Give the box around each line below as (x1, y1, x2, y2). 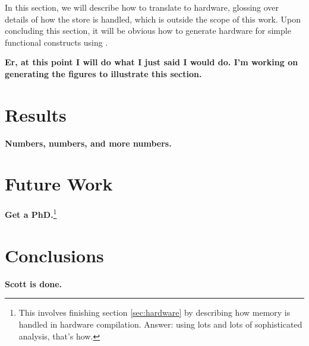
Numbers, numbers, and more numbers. (5, 137, 172, 149)
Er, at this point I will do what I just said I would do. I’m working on (5, 56, 298, 68)
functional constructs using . (5, 36, 108, 48)
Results (5, 102, 67, 126)
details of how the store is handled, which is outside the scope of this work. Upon (5, 12, 301, 25)
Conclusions (5, 243, 104, 267)
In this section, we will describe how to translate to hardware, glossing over (5, 1, 279, 13)
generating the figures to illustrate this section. (5, 67, 202, 80)
